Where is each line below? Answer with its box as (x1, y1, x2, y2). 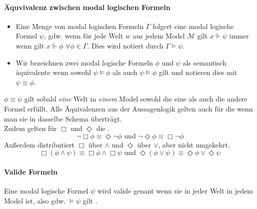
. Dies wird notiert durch (87, 40, 163, 50)
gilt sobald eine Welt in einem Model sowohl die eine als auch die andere (24, 93, 247, 104)
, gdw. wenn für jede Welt (43, 30, 123, 41)
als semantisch (182, 57, 226, 67)
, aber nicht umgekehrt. (158, 139, 230, 149)
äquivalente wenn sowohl (15, 67, 91, 77)
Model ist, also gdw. (4, 195, 66, 205)
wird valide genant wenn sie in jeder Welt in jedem (97, 185, 253, 196)
